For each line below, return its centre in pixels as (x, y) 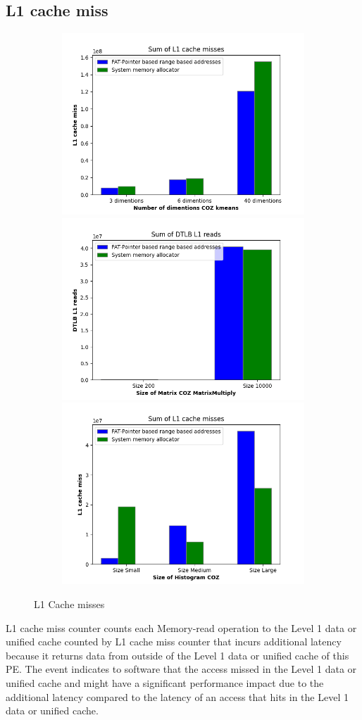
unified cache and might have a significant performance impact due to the (165, 682)
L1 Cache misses (69, 604)
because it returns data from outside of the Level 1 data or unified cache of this (177, 655)
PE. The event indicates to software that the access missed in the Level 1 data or (181, 669)
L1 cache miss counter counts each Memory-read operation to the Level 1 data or (181, 627)
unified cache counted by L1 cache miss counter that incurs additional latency (174, 642)
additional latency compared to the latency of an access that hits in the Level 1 (177, 696)
